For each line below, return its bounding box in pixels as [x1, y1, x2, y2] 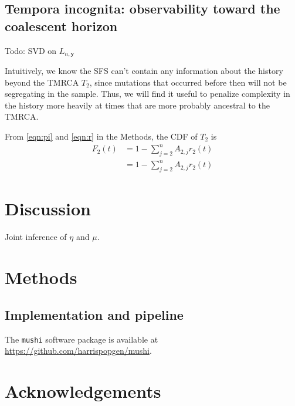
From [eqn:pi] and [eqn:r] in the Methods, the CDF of [5, 130, 198, 143]
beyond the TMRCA [5, 76, 79, 88]
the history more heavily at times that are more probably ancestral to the [5, 99, 270, 111]
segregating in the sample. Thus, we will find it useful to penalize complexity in [5, 87, 290, 100]
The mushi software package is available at [5, 333, 158, 345]
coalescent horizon [5, 16, 118, 35]
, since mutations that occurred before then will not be [89, 76, 287, 88]
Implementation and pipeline [5, 305, 184, 323]
